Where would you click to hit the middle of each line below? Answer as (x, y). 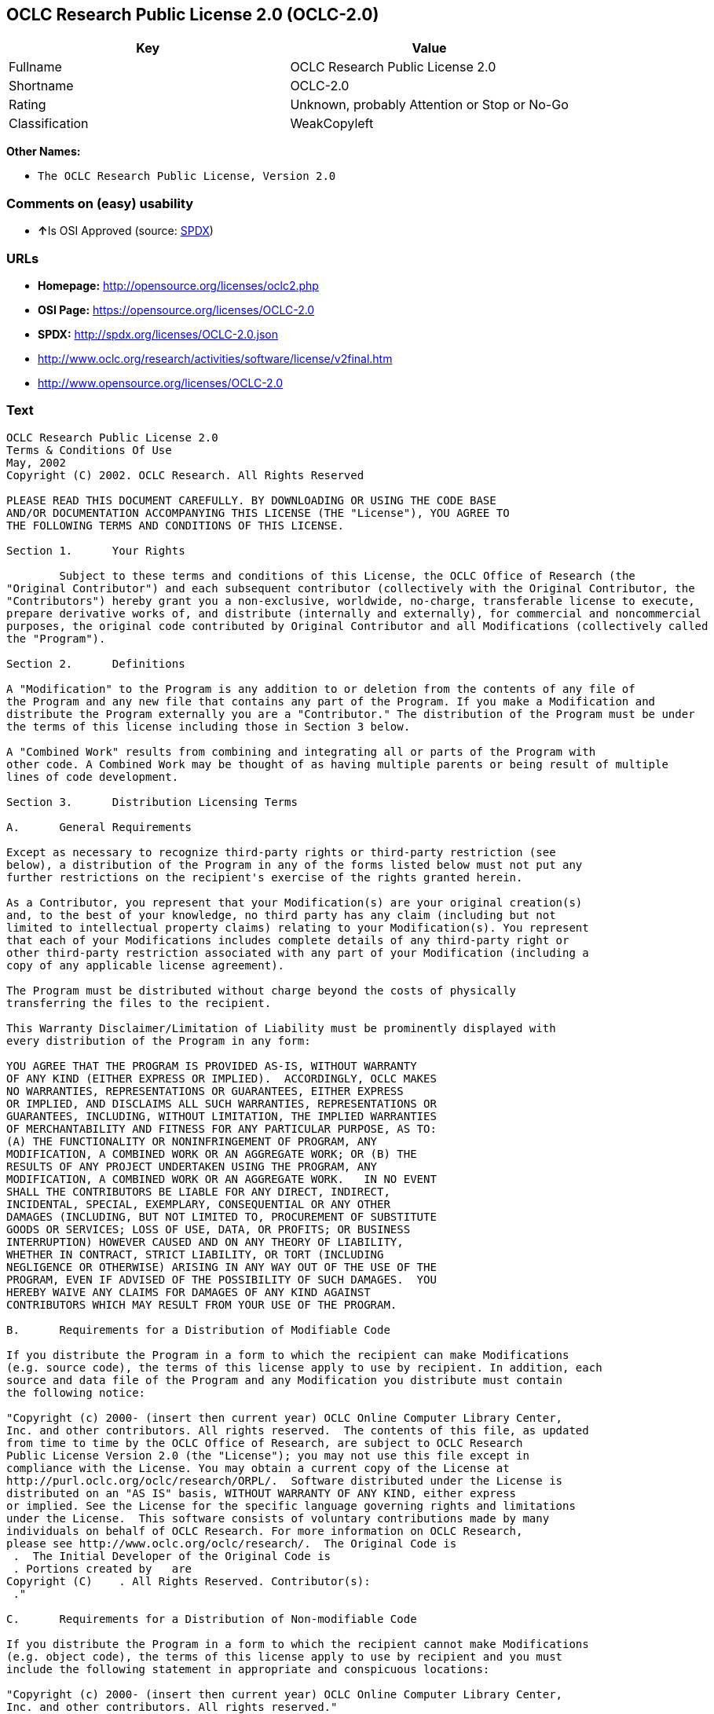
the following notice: (76, 1392)
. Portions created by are (103, 1568)
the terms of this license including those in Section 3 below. (209, 726)
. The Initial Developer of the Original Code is (172, 1556)
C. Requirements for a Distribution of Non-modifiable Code (212, 1619)
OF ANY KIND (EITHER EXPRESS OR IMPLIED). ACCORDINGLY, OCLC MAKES (222, 1078)
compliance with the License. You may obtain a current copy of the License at (258, 1468)
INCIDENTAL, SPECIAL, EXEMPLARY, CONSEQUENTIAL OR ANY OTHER (198, 1204)
